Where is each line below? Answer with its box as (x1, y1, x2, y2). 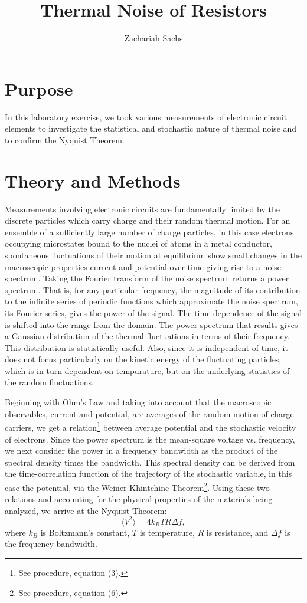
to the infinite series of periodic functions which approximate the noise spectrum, (5, 295, 298, 307)
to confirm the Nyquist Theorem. (5, 133, 125, 146)
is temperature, (139, 526, 195, 538)
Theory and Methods (5, 168, 181, 192)
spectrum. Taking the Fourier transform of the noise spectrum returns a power (5, 272, 289, 284)
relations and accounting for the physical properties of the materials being (5, 493, 273, 505)
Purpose (5, 76, 73, 100)
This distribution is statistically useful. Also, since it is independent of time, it (5, 341, 288, 353)
